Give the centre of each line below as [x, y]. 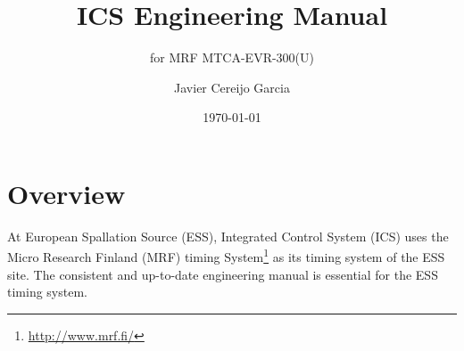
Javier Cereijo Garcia [232, 87]
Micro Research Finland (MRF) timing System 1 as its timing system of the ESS [226, 256]
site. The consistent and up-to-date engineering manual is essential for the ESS [223, 274]
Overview [66, 193]
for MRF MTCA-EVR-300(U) [232, 57]
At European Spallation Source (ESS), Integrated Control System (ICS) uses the [228, 236]
